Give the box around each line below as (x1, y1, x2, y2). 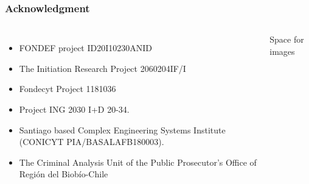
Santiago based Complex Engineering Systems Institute (19, 123, 226, 136)
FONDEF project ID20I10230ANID (19, 41, 153, 54)
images (269, 44, 295, 57)
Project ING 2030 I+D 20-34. (19, 103, 130, 115)
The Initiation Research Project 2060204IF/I (19, 62, 186, 74)
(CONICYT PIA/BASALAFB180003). (19, 135, 164, 148)
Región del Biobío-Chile (19, 168, 108, 180)
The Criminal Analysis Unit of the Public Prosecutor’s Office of (19, 155, 257, 168)
